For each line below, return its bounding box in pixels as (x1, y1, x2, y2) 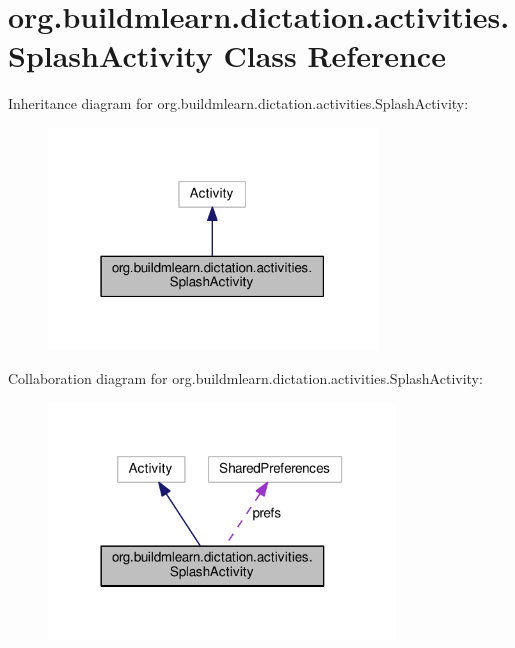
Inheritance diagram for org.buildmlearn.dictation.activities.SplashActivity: (8, 93, 469, 114)
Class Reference (223, 35, 446, 76)
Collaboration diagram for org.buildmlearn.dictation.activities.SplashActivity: (8, 368, 483, 389)
